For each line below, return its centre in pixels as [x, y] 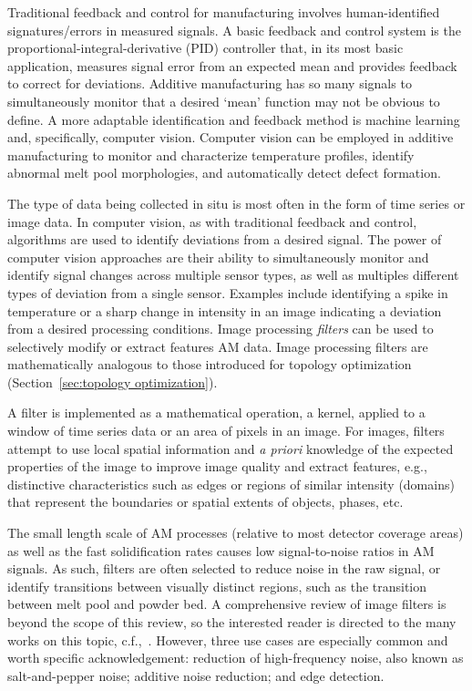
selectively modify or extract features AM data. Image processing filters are [218, 346]
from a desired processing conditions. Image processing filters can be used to [221, 329]
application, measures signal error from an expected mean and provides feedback [232, 65]
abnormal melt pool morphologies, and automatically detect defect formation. [224, 173]
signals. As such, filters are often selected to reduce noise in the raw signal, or [224, 568]
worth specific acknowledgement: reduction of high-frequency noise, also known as [236, 658]
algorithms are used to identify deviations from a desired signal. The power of [225, 239]
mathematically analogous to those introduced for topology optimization [210, 364]
